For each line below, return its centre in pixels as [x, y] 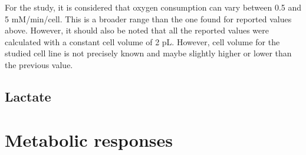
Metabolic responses [89, 139]
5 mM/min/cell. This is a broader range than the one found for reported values [148, 18]
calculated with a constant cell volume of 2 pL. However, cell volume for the [142, 41]
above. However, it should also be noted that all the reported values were [137, 30]
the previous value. [39, 64]
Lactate [28, 96]
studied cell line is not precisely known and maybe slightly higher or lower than [148, 53]
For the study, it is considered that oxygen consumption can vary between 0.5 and [153, 7]
